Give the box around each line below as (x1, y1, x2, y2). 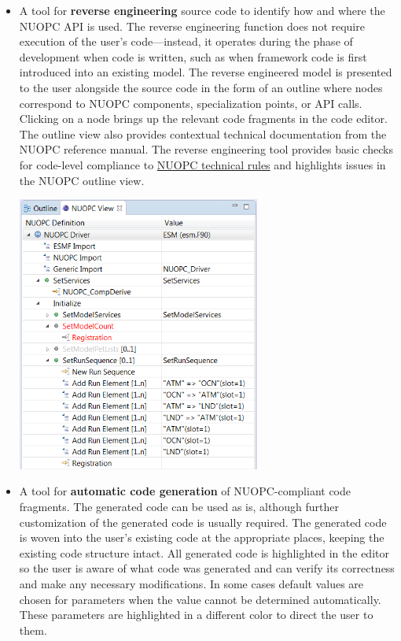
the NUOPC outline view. (19, 172, 145, 188)
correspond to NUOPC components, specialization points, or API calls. (19, 94, 362, 111)
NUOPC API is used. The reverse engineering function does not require (19, 17, 365, 34)
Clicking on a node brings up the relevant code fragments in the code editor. (19, 110, 388, 127)
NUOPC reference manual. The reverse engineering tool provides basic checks (19, 141, 393, 157)
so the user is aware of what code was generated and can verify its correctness (19, 560, 395, 576)
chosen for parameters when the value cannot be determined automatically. (19, 591, 381, 607)
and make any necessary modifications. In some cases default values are (19, 575, 364, 591)
